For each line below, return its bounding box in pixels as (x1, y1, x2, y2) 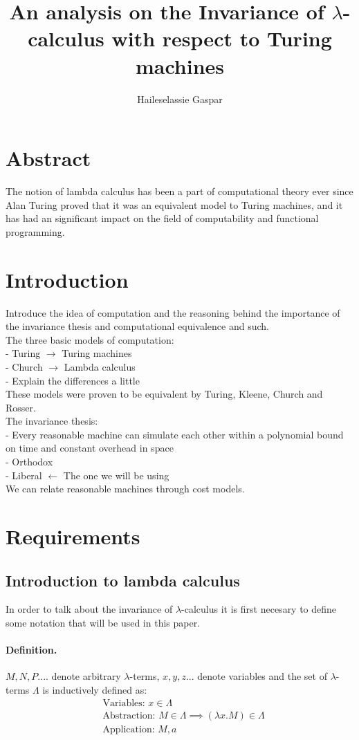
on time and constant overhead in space (6, 441, 174, 455)
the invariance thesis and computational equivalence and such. (6, 319, 269, 333)
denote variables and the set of (197, 669, 327, 683)
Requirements (6, 522, 140, 551)
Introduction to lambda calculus (6, 569, 240, 591)
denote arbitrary (51, 669, 121, 683)
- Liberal (6, 468, 42, 482)
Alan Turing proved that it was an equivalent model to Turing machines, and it (6, 197, 343, 212)
